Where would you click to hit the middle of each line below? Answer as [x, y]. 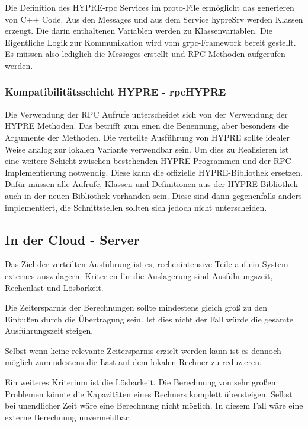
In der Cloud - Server [72, 239]
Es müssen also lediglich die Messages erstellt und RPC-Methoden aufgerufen [145, 54]
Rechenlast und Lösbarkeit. [54, 287]
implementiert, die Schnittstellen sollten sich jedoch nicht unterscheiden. [136, 207]
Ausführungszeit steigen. [49, 330]
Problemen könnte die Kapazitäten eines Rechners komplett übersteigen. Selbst [149, 393]
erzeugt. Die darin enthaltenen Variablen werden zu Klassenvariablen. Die [139, 31]
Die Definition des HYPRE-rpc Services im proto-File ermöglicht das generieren [150, 7]
